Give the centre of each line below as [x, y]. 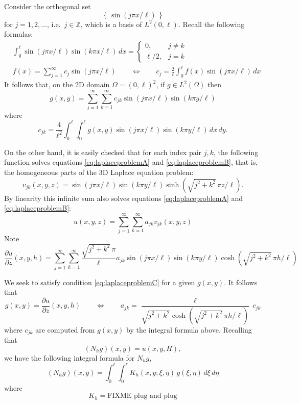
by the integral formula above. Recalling [189, 329]
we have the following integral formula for [70, 357]
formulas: [19, 34]
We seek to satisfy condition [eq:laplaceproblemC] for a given [100, 282]
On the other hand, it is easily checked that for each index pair [103, 152]
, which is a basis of [111, 24]
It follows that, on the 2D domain [57, 84]
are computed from [65, 329]
